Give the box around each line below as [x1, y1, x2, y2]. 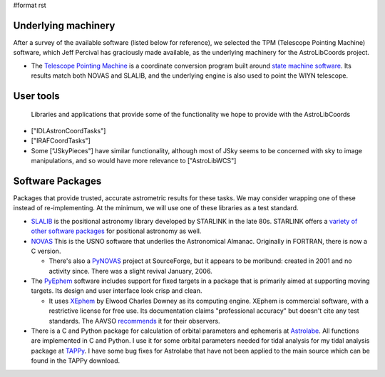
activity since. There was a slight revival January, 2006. [48, 267, 213, 275]
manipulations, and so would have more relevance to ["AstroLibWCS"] [31, 157, 237, 165]
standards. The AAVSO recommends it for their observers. [48, 316, 220, 325]
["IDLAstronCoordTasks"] [31, 126, 106, 135]
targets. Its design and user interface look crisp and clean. [31, 286, 202, 295]
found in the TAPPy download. [31, 356, 120, 365]
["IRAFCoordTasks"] [31, 136, 91, 145]
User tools [13, 90, 60, 102]
